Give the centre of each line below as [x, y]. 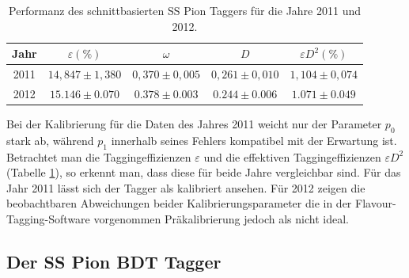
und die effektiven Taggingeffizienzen [292, 156]
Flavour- [375, 203]
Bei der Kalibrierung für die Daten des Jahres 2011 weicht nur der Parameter [194, 123]
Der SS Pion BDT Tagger [114, 261]
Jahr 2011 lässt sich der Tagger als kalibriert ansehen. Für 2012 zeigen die [186, 187]
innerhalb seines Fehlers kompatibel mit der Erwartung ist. [254, 140]
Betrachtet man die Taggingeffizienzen [99, 156]
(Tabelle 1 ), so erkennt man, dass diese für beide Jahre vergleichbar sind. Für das [204, 172]
